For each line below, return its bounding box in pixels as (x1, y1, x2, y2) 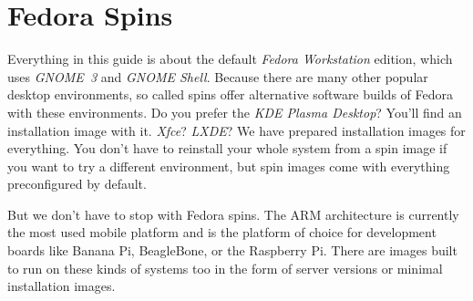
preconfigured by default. (7, 174, 147, 193)
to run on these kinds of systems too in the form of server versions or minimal (7, 258, 443, 277)
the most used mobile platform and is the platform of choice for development (7, 223, 437, 242)
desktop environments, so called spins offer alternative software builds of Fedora (7, 85, 453, 104)
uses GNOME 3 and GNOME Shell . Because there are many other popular (7, 67, 428, 86)
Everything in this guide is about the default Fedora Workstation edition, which (7, 49, 453, 68)
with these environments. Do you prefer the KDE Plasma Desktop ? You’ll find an (7, 102, 462, 121)
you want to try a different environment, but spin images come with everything (7, 156, 450, 175)
